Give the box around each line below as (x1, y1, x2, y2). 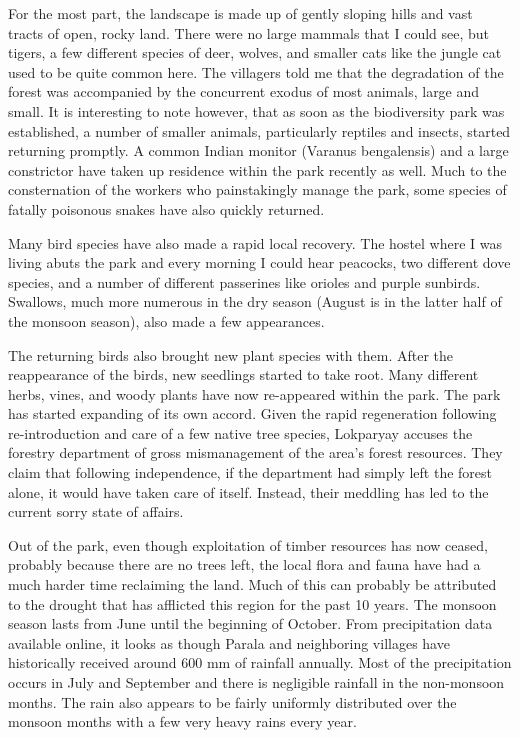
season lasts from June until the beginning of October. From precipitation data (8, 613, 493, 634)
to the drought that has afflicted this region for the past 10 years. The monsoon (8, 593, 497, 614)
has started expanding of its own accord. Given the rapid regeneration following (8, 403, 497, 424)
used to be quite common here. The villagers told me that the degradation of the (8, 61, 504, 82)
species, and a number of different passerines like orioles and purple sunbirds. (8, 271, 481, 292)
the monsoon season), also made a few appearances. (8, 310, 325, 331)
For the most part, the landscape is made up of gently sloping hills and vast (8, 3, 473, 23)
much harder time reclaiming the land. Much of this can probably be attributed (8, 574, 497, 595)
